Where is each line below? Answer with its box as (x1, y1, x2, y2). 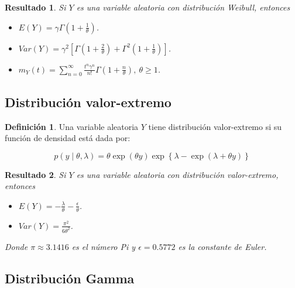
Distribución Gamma (5, 269, 135, 287)
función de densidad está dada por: (5, 132, 131, 144)
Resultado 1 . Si (5, 1, 66, 13)
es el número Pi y (71, 240, 136, 252)
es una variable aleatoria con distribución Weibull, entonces (76, 1, 290, 13)
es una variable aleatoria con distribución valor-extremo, (76, 168, 279, 180)
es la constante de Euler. (178, 240, 267, 252)
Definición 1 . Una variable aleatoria (5, 120, 139, 132)
